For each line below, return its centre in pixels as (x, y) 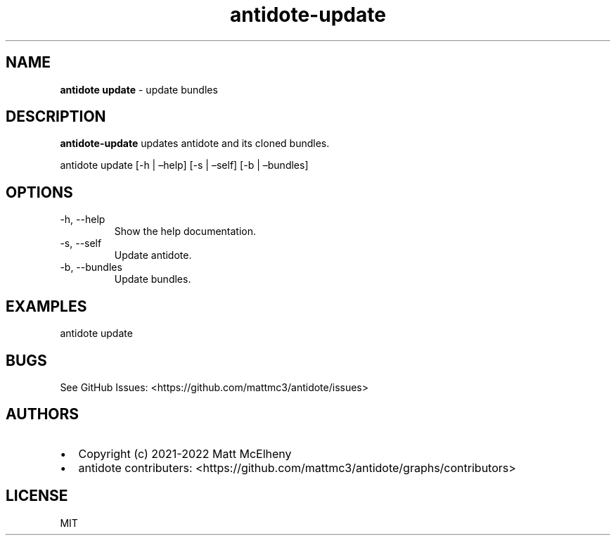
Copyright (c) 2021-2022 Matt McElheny (185, 453)
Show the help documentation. (185, 231)
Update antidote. (153, 255)
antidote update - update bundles (139, 89)
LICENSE (37, 496)
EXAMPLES (46, 306)
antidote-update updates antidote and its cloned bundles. (195, 144)
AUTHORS (43, 414)
